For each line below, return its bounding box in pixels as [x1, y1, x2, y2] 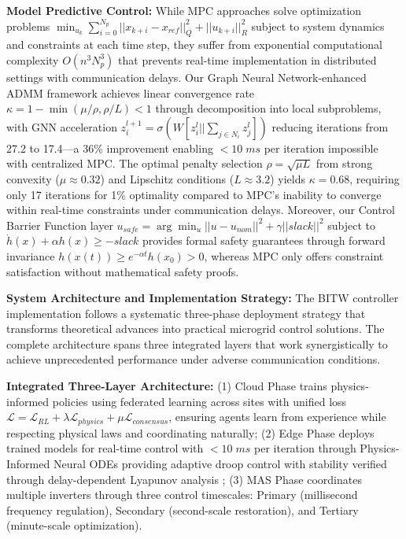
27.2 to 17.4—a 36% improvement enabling [6, 139, 213, 156]
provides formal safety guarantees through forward [142, 232, 386, 249]
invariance [6, 247, 55, 264]
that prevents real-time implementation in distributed [118, 51, 377, 68]
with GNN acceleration [6, 118, 117, 135]
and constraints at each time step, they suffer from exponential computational [6, 36, 382, 53]
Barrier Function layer [6, 216, 113, 233]
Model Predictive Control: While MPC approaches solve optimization [6, 2, 362, 18]
